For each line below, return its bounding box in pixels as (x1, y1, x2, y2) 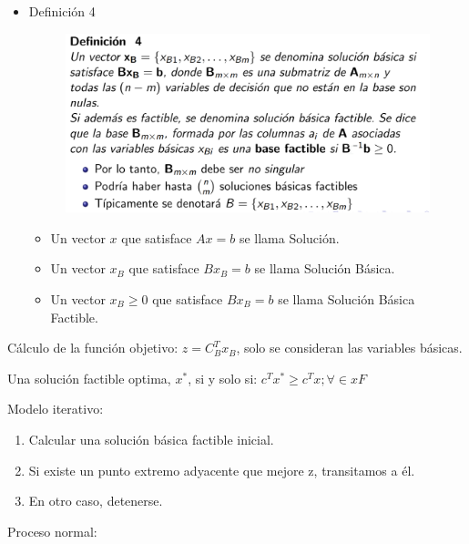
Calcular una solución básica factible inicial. (28, 429, 274, 448)
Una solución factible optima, (7, 368, 171, 387)
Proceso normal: (7, 521, 97, 540)
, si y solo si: (188, 368, 258, 387)
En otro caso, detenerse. (28, 491, 163, 510)
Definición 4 (28, 2, 96, 20)
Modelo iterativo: (7, 399, 104, 418)
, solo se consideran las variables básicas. (236, 338, 463, 357)
